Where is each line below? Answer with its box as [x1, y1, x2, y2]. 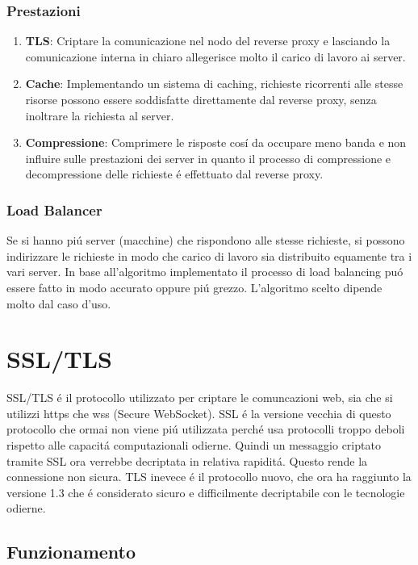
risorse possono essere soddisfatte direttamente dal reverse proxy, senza [25, 91, 377, 107]
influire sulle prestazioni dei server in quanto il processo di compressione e [25, 149, 391, 166]
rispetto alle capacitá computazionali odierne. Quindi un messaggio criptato [6, 437, 381, 454]
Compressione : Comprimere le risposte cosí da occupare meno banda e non [25, 134, 407, 151]
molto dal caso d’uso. [6, 295, 111, 312]
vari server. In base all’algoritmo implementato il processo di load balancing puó [6, 263, 403, 280]
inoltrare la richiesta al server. [25, 107, 174, 123]
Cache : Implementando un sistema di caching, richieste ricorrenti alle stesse [25, 75, 403, 92]
